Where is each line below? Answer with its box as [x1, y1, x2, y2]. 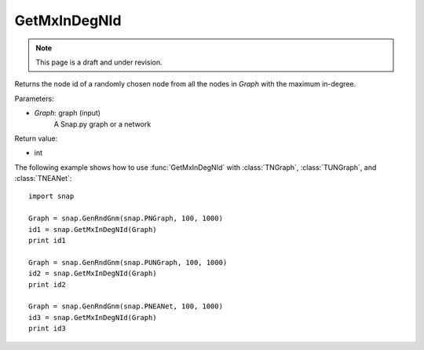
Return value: [14, 134, 58, 143]
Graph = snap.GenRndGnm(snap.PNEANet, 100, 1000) [28, 302, 224, 311]
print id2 [28, 280, 66, 289]
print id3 [28, 324, 66, 333]
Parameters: [14, 94, 54, 103]
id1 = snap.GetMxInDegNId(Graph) [28, 225, 157, 234]
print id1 [28, 236, 66, 245]
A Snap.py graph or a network [53, 119, 152, 129]
